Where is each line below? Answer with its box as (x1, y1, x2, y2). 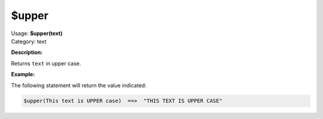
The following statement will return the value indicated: (11, 82, 147, 89)
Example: (11, 71, 35, 78)
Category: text (11, 37, 47, 45)
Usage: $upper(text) (11, 30, 63, 37)
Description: (11, 49, 43, 56)
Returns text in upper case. (11, 59, 81, 67)
